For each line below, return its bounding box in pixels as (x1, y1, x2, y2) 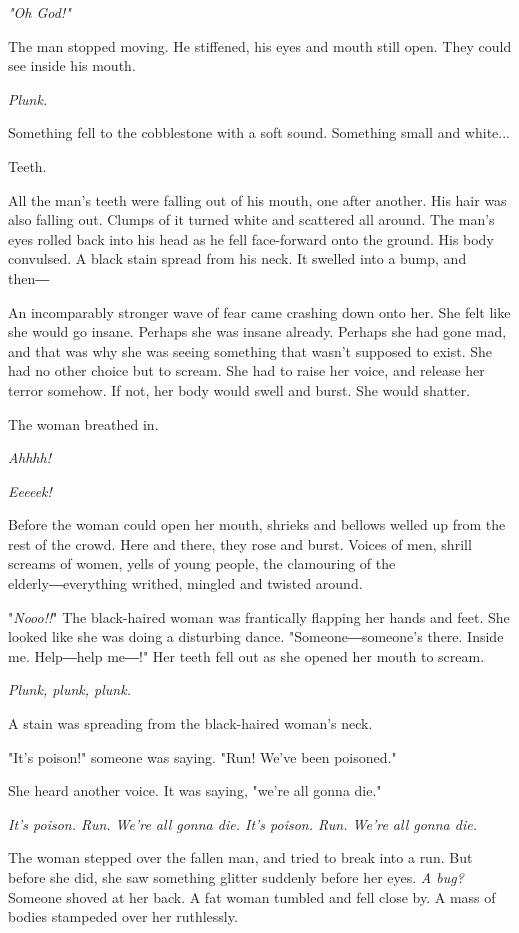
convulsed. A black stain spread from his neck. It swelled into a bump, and (8, 248, 467, 269)
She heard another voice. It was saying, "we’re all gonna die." (8, 780, 382, 801)
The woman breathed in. (8, 413, 159, 434)
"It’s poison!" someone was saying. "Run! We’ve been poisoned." (8, 746, 397, 767)
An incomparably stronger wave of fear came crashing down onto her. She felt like (8, 301, 511, 322)
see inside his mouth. (8, 55, 136, 76)
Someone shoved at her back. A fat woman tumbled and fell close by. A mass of (8, 886, 496, 907)
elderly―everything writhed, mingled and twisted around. (8, 573, 363, 594)
